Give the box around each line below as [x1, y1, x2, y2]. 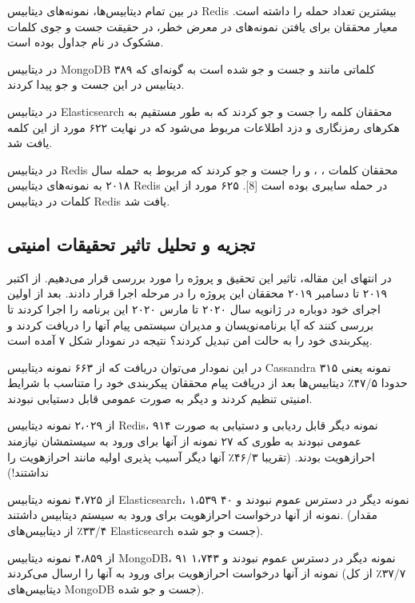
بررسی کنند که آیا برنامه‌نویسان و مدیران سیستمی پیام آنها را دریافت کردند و [7, 316, 374, 333]
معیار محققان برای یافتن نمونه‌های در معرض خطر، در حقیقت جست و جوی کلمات [7, 18, 398, 34]
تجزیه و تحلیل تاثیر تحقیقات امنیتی [7, 231, 255, 256]
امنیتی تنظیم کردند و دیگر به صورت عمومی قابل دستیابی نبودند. [7, 389, 313, 406]
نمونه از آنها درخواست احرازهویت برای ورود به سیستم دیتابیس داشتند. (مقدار [7, 506, 378, 523]
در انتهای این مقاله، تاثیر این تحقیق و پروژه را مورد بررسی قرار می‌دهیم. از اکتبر [7, 269, 392, 286]
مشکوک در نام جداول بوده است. [7, 34, 164, 50]
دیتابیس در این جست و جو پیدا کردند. [7, 76, 185, 93]
